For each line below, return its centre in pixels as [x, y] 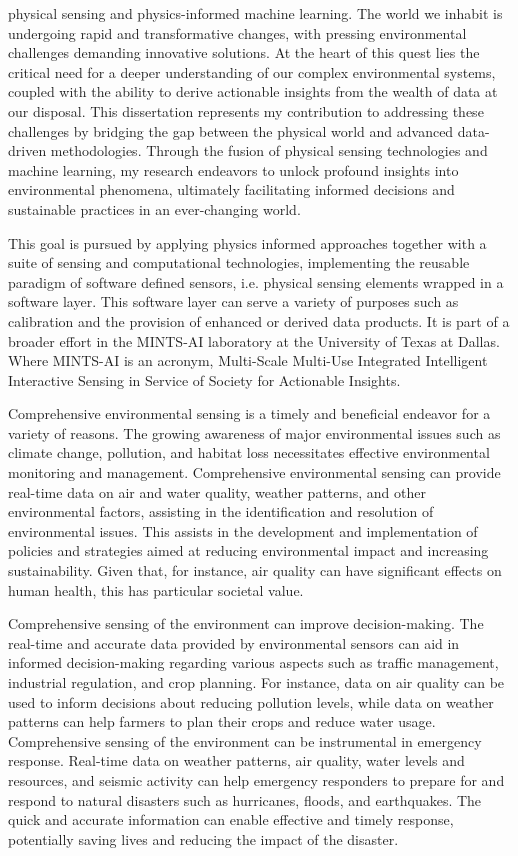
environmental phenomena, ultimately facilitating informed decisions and [231, 189]
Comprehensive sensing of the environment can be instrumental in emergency [245, 740]
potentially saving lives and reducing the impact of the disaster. [203, 838]
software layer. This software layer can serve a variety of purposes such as [233, 301]
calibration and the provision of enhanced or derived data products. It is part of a [259, 320]
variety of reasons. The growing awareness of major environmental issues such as [254, 432]
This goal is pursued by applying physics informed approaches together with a [247, 242]
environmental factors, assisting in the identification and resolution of [221, 511]
